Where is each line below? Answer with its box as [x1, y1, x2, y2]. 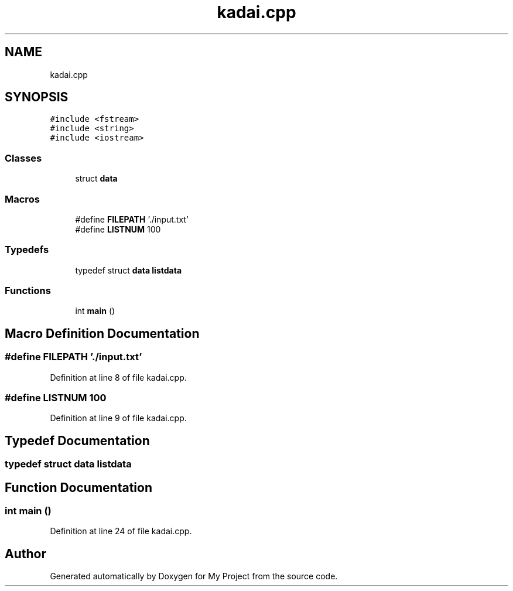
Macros [5, 193, 40, 205]
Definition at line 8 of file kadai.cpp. [50, 372, 187, 382]
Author [5, 546, 46, 561]
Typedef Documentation [5, 433, 150, 448]
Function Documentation [5, 480, 152, 495]
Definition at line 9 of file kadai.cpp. [50, 413, 187, 423]
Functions [5, 285, 51, 297]
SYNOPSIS [5, 90, 69, 105]
